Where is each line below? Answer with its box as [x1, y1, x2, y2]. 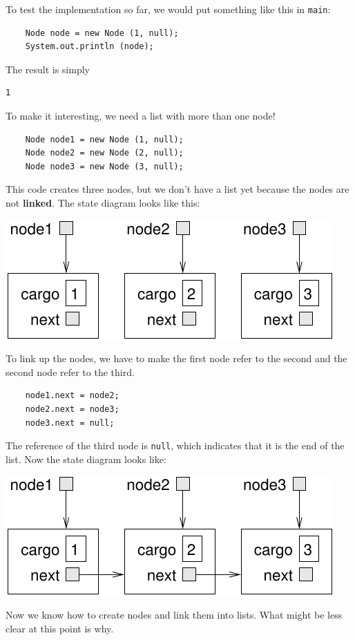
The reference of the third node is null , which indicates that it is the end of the [6, 438, 345, 453]
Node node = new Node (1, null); [25, 28, 179, 38]
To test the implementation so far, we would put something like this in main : [6, 2, 331, 16]
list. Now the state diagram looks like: [6, 451, 166, 466]
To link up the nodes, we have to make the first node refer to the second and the [6, 351, 347, 366]
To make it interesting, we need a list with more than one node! [6, 109, 276, 123]
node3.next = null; [25, 417, 115, 428]
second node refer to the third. [6, 364, 135, 379]
